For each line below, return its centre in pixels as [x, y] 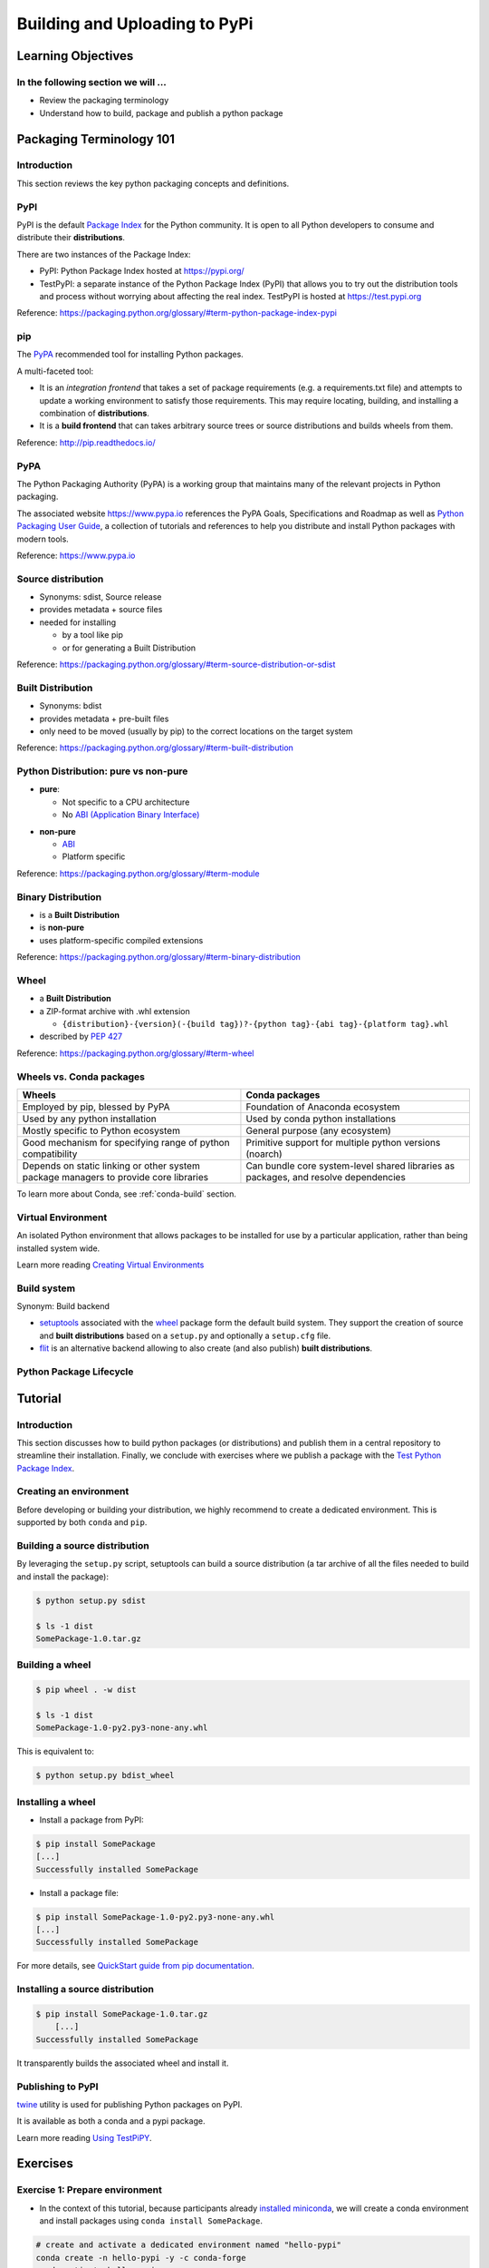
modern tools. [43, 539]
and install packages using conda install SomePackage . [151, 2221]
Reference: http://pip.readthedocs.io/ [86, 442]
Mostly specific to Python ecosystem [101, 1130]
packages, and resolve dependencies [326, 1177]
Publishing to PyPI [58, 2087]
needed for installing [78, 622]
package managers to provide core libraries [115, 1177]
